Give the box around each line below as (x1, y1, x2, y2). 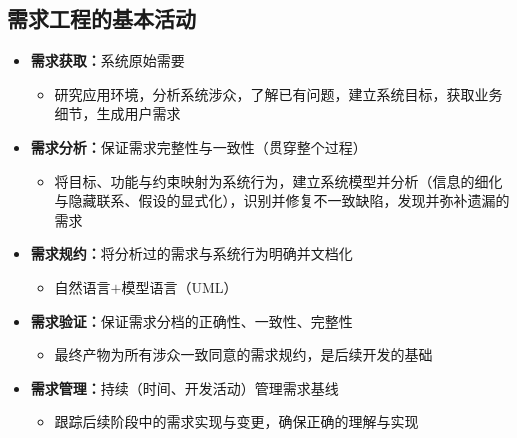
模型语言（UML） (121, 276, 238, 297)
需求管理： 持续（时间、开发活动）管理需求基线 (30, 377, 339, 398)
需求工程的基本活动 (7, 3, 196, 34)
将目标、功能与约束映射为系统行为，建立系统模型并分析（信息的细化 (54, 170, 503, 191)
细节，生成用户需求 (54, 103, 181, 124)
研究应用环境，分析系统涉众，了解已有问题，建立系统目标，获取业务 (54, 83, 503, 104)
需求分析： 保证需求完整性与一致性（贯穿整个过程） (30, 136, 367, 157)
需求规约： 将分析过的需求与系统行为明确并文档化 (30, 243, 353, 264)
